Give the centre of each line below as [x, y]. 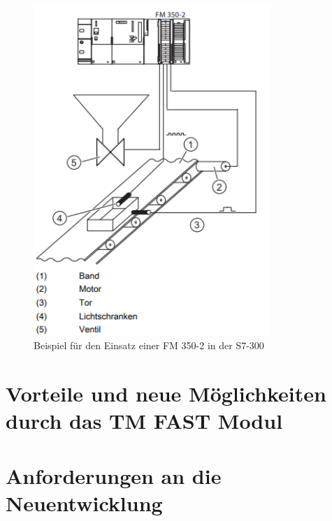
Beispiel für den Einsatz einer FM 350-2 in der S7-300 [149, 345]
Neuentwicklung [84, 502]
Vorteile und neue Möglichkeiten [166, 393]
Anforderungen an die [114, 475]
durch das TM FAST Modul [144, 421]
